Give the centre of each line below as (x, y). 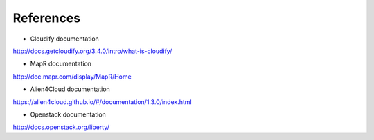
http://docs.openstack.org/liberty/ (61, 127)
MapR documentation (61, 64)
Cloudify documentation (65, 39)
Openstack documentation (68, 114)
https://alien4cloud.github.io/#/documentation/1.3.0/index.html (102, 102)
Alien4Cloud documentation (70, 89)
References (47, 18)
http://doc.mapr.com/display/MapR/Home (72, 77)
